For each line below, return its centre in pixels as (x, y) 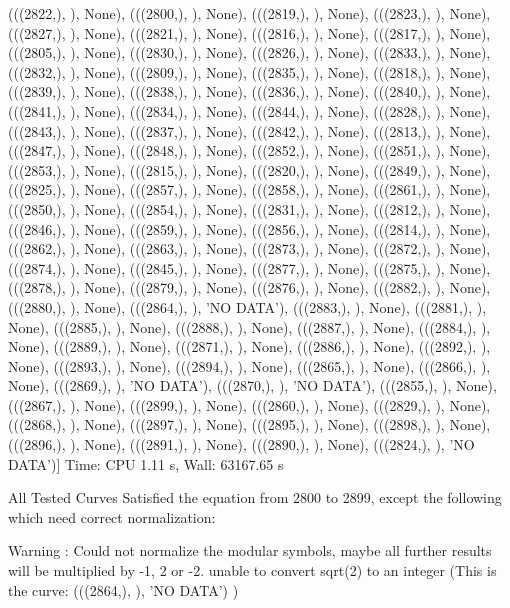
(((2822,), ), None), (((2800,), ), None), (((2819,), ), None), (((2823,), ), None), (249, 13)
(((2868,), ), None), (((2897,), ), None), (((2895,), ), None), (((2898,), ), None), (249, 424)
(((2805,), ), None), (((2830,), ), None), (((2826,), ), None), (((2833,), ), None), (249, 52)
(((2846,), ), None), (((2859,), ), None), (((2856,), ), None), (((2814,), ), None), (249, 228)
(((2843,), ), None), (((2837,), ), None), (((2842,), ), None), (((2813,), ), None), (249, 130)
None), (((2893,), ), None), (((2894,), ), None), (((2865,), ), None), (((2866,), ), (249, 365)
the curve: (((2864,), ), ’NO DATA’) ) (123, 589)
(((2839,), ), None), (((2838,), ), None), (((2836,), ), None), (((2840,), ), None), (249, 91)
